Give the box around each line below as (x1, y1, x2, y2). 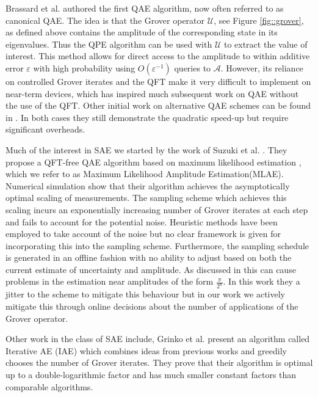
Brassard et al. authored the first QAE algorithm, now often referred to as (5, 2, 284, 14)
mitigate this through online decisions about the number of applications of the (5, 299, 298, 312)
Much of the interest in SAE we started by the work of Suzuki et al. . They (5, 143, 287, 156)
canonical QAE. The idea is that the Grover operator (5, 13, 205, 26)
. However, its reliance (220, 61, 303, 74)
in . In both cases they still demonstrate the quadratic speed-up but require (5, 111, 289, 123)
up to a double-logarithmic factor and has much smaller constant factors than (5, 368, 297, 381)
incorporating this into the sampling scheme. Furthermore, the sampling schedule (5, 239, 309, 252)
